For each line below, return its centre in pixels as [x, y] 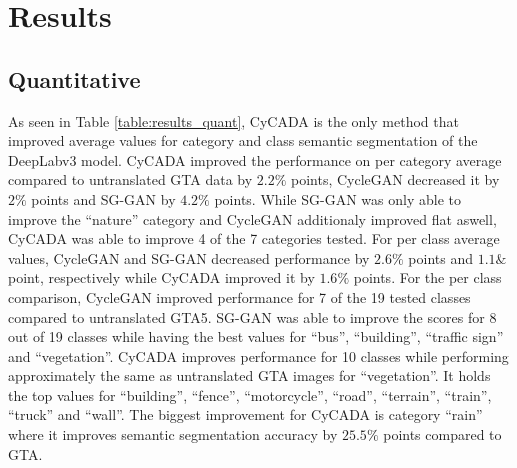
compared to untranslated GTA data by [130, 179]
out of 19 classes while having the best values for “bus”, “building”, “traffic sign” [256, 336]
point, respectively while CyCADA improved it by [161, 277]
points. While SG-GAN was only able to [337, 198]
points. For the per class [427, 277]
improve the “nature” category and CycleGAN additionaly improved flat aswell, [252, 218]
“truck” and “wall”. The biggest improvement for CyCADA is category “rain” [245, 414]
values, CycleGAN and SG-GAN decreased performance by [189, 257]
